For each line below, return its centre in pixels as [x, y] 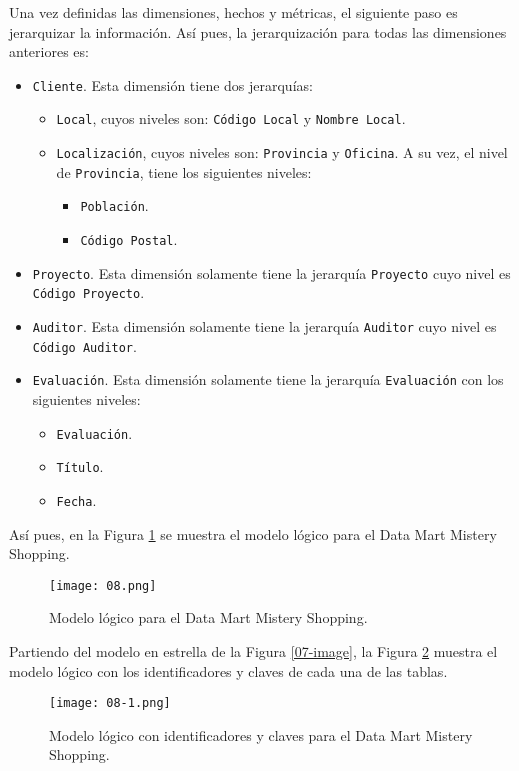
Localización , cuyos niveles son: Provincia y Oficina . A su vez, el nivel [282, 152]
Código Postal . [129, 239]
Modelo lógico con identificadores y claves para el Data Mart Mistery [261, 734]
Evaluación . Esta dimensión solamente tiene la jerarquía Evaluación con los [268, 379]
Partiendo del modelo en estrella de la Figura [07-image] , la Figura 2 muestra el [253, 651]
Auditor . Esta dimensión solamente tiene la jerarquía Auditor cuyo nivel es [264, 326]
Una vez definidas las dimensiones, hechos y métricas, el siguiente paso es [233, 12]
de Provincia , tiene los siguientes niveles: [184, 171]
